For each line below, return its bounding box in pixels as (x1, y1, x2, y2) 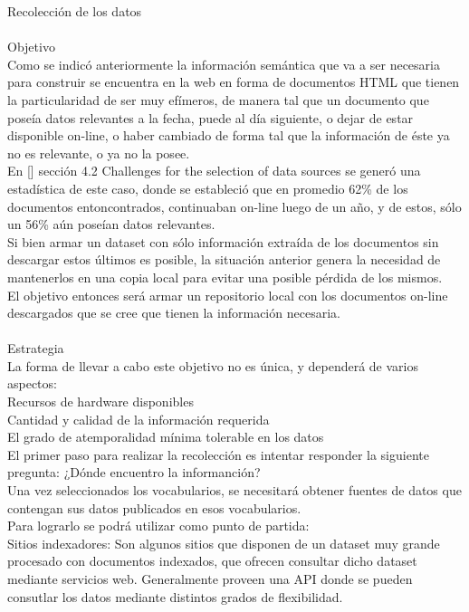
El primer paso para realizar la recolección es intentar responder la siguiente (7, 445, 429, 464)
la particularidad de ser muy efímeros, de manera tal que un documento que (7, 90, 429, 109)
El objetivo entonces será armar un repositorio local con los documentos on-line (7, 285, 448, 304)
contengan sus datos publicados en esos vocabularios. (7, 498, 301, 517)
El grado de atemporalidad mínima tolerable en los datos (7, 427, 324, 446)
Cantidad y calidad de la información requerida (7, 409, 270, 428)
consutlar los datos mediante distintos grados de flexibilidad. (7, 587, 343, 606)
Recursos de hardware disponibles (7, 392, 194, 411)
